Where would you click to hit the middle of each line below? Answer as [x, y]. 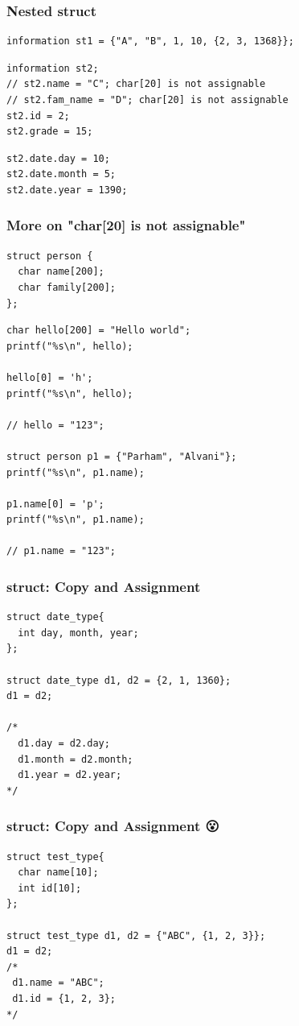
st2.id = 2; [38, 116]
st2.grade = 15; [50, 132]
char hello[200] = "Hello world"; [99, 331]
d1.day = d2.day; [64, 744]
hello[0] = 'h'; [50, 377]
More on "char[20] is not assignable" [126, 225]
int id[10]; [50, 888]
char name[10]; [58, 873]
